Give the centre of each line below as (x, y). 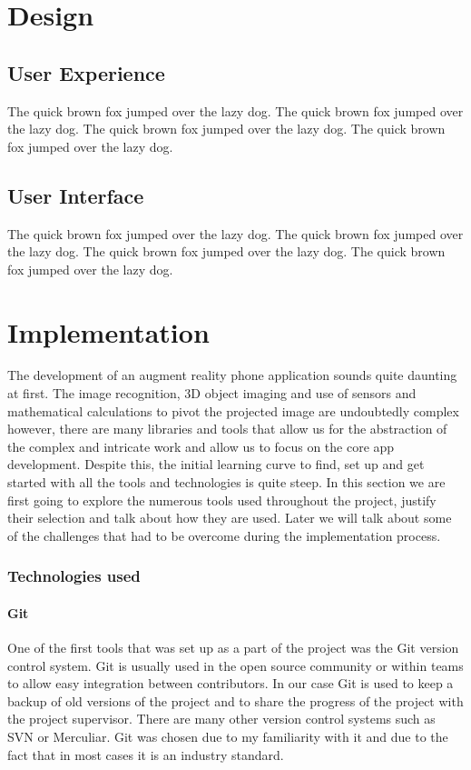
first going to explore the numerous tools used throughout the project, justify (222, 500)
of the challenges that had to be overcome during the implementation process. (224, 535)
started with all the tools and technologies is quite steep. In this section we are (226, 482)
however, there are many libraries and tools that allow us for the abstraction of (227, 429)
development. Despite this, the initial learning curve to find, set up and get (216, 464)
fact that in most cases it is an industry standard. (146, 754)
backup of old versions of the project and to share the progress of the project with (235, 700)
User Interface (76, 195)
